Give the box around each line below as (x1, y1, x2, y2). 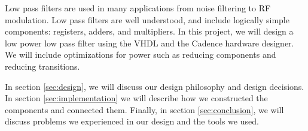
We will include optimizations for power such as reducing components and (5, 48, 276, 61)
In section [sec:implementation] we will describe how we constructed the (5, 92, 268, 104)
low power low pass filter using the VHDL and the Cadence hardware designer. (5, 36, 294, 49)
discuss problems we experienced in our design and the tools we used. (5, 115, 259, 127)
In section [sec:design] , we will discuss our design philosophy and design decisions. (5, 80, 304, 92)
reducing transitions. (5, 60, 80, 72)
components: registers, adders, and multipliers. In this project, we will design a (5, 25, 294, 38)
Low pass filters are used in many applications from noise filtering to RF (5, 2, 271, 14)
